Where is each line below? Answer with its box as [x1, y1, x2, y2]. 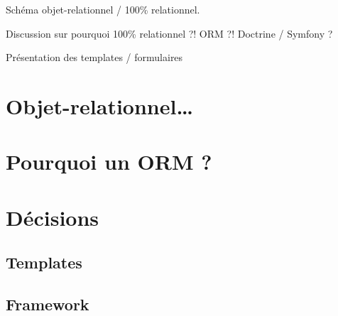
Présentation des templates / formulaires [6, 50, 183, 65]
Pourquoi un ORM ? [6, 147, 212, 176]
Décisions [6, 202, 99, 231]
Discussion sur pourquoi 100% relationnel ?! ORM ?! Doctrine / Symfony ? [6, 26, 333, 40]
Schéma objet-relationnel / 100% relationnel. [6, 2, 200, 16]
